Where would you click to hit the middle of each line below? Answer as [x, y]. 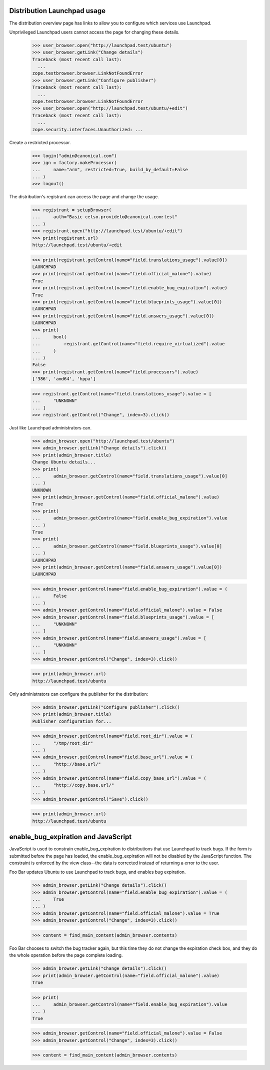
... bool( [49, 337]
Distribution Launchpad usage [57, 11]
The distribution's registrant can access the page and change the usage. [84, 197]
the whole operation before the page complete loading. [66, 955]
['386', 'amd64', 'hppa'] [64, 379]
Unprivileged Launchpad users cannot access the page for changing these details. [94, 32]
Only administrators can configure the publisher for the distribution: [79, 694]
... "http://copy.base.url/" [73, 785]
